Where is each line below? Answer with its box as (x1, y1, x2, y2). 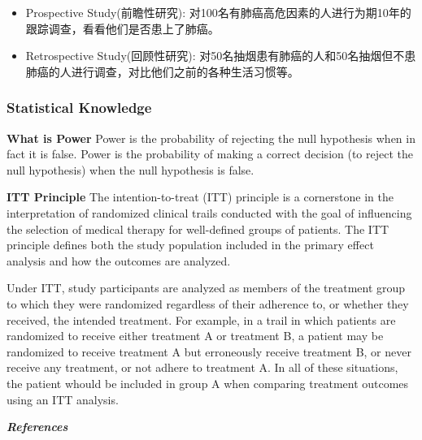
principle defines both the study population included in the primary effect (7, 236, 374, 253)
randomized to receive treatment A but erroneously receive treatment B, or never (7, 343, 411, 360)
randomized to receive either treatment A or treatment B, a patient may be (7, 327, 384, 344)
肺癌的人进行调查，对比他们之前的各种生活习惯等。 (25, 63, 299, 80)
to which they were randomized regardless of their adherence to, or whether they (7, 295, 409, 312)
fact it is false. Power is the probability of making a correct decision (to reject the (7, 145, 413, 162)
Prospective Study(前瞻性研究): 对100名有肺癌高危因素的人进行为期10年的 (25, 4, 411, 20)
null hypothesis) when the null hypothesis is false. (7, 161, 255, 178)
